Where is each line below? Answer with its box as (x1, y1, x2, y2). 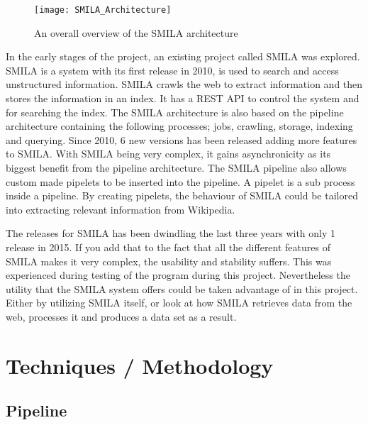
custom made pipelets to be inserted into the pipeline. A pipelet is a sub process (6, 174, 355, 189)
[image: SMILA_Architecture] (34, 5, 172, 15)
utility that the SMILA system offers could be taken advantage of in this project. (6, 281, 358, 296)
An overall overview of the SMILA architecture (34, 25, 238, 40)
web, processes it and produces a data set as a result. (6, 309, 237, 324)
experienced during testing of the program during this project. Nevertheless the (6, 267, 350, 282)
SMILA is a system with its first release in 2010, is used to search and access (6, 62, 339, 77)
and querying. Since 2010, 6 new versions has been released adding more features (6, 132, 357, 147)
